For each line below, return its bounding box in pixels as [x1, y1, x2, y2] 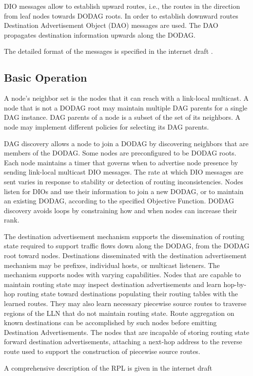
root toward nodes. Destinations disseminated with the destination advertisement [4, 250, 247, 261]
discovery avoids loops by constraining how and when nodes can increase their [4, 205, 237, 215]
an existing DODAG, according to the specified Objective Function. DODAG [4, 196, 234, 206]
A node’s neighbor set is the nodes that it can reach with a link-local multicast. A [4, 93, 249, 103]
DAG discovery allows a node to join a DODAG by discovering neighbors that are [4, 138, 249, 148]
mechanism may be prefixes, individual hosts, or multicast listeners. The [4, 260, 220, 270]
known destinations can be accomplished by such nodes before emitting [4, 317, 217, 328]
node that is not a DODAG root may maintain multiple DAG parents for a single [4, 102, 248, 112]
